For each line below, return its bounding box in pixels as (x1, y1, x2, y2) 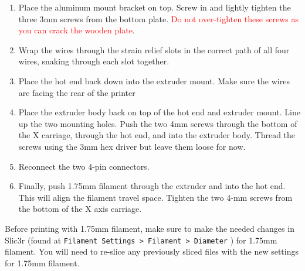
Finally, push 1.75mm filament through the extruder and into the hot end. (18, 180, 286, 192)
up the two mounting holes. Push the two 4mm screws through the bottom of (18, 117, 297, 129)
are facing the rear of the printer (18, 86, 135, 98)
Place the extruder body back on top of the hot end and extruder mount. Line (18, 106, 300, 118)
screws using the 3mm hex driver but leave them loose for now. (18, 140, 246, 152)
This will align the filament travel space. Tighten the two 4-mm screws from (18, 191, 293, 203)
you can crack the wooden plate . (18, 24, 135, 36)
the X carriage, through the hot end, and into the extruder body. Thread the (18, 129, 296, 141)
